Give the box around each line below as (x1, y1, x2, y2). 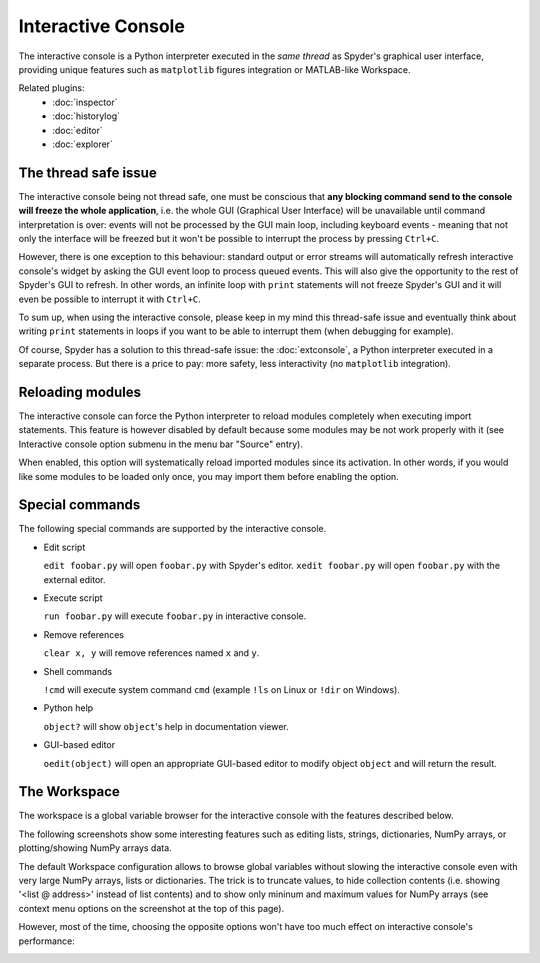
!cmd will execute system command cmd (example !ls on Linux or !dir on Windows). (43, 683, 400, 695)
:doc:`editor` (52, 124, 104, 136)
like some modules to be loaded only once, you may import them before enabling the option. (18, 470, 399, 482)
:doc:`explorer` (52, 138, 114, 150)
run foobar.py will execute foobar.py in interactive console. (43, 610, 307, 622)
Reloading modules (18, 383, 142, 400)
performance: (18, 935, 75, 947)
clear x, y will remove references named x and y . (43, 647, 260, 659)
